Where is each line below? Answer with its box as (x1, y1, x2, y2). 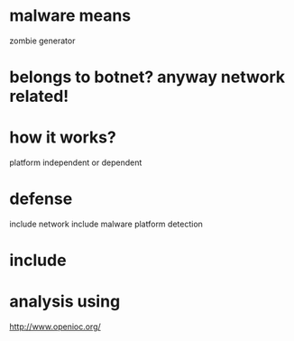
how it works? (9, 127, 117, 148)
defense (9, 189, 73, 209)
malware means (9, 5, 132, 26)
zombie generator (9, 35, 76, 46)
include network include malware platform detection (9, 218, 203, 229)
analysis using (9, 291, 121, 312)
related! (9, 87, 69, 106)
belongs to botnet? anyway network (9, 67, 286, 88)
